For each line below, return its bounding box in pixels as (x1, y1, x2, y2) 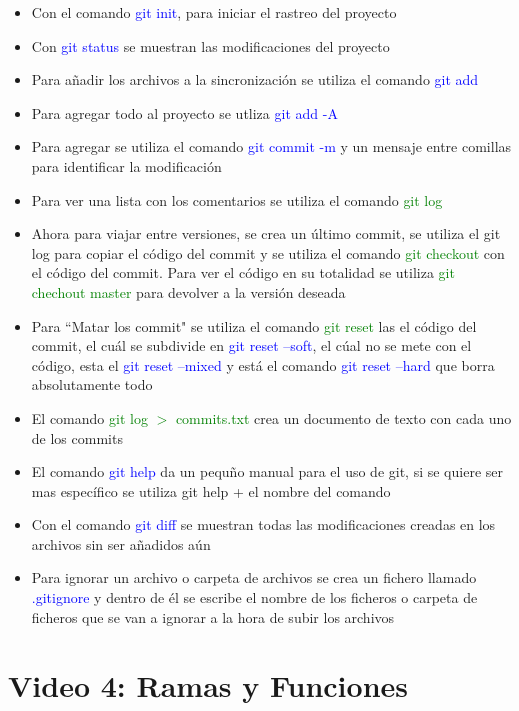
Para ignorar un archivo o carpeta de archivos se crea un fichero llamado (31, 567, 477, 588)
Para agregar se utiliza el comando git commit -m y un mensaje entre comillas (31, 136, 512, 157)
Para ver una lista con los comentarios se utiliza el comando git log (31, 189, 443, 210)
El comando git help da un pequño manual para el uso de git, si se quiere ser (31, 461, 503, 482)
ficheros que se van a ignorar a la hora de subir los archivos (31, 606, 395, 627)
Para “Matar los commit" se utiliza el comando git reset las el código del (31, 315, 477, 336)
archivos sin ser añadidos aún (31, 533, 211, 554)
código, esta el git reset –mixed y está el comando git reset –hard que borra (31, 354, 495, 375)
